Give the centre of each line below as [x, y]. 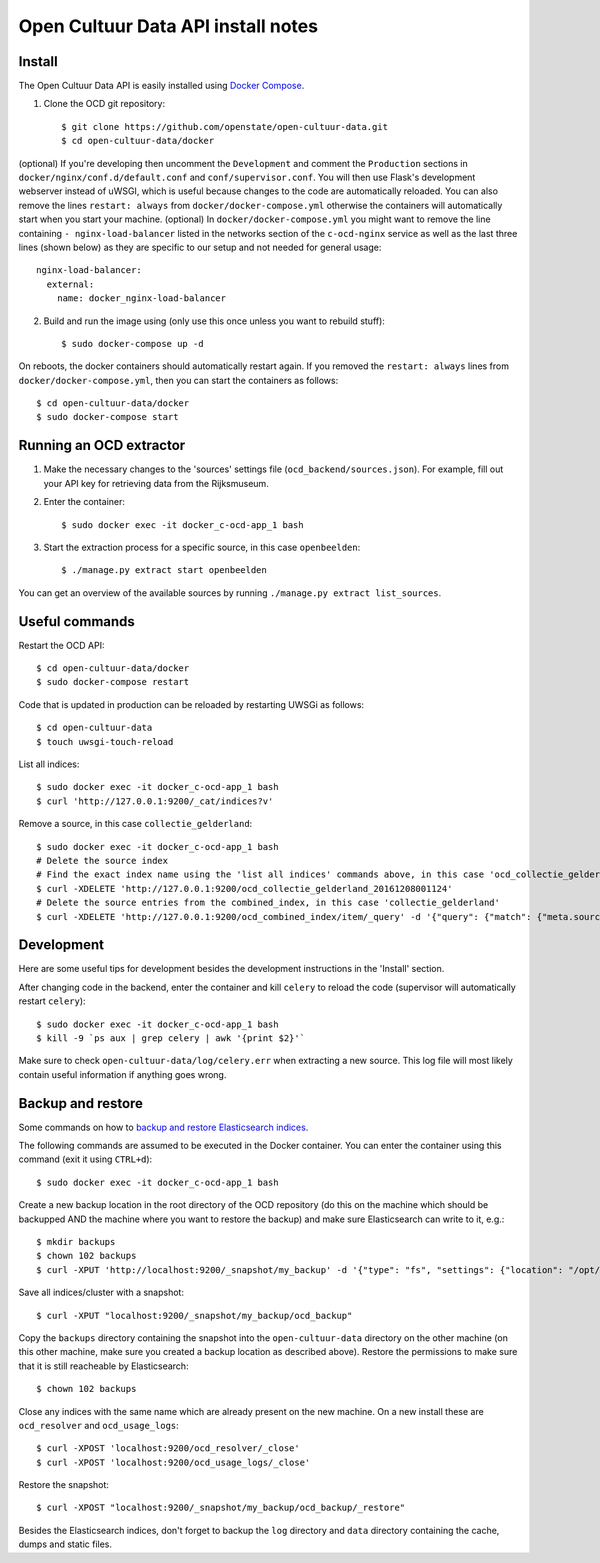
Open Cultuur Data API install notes [168, 26]
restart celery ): [52, 1001]
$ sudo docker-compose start [107, 417]
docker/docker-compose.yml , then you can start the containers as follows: [178, 380]
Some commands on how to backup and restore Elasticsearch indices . [163, 1127]
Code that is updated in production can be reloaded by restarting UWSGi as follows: [191, 704]
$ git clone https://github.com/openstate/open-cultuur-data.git [225, 126]
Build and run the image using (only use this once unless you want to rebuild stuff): [214, 321]
